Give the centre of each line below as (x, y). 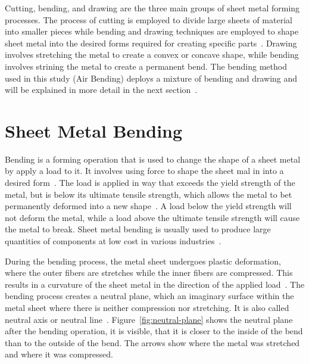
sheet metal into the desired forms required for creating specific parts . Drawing (151, 43)
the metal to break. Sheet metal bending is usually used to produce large (138, 229)
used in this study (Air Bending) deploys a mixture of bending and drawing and (151, 78)
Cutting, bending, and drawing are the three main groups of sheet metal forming (152, 8)
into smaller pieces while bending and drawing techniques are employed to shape (152, 31)
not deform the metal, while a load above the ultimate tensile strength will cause (152, 217)
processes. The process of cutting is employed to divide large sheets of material (149, 19)
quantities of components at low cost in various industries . (113, 241)
